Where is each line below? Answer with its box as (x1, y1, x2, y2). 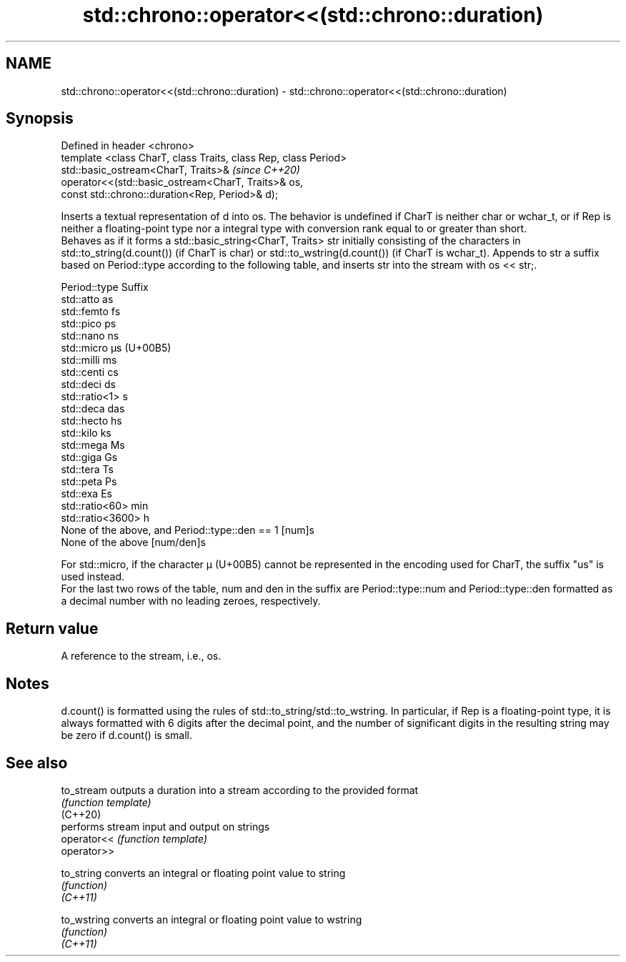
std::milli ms (61, 354, 117, 367)
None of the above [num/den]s (61, 536, 206, 549)
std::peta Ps (61, 475, 117, 488)
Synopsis (6, 109, 74, 128)
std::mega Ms (61, 439, 125, 452)
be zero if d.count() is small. (61, 729, 192, 742)
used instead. (61, 570, 124, 583)
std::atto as (61, 293, 114, 306)
